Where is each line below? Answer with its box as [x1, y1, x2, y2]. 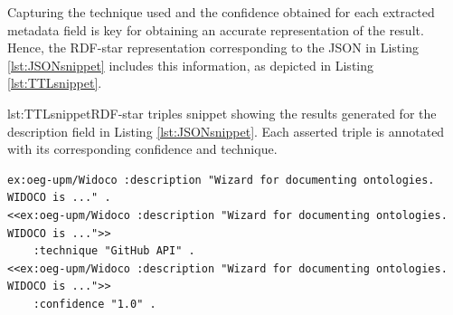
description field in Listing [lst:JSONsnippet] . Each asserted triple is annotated [7, 121, 445, 140]
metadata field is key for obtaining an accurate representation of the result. [7, 20, 424, 39]
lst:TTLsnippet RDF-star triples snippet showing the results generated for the [7, 103, 437, 122]
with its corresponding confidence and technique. [7, 139, 278, 158]
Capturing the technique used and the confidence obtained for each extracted [7, 3, 435, 21]
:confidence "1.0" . [33, 297, 156, 310]
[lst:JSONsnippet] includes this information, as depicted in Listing [7, 55, 374, 74]
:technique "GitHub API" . [33, 244, 195, 258]
